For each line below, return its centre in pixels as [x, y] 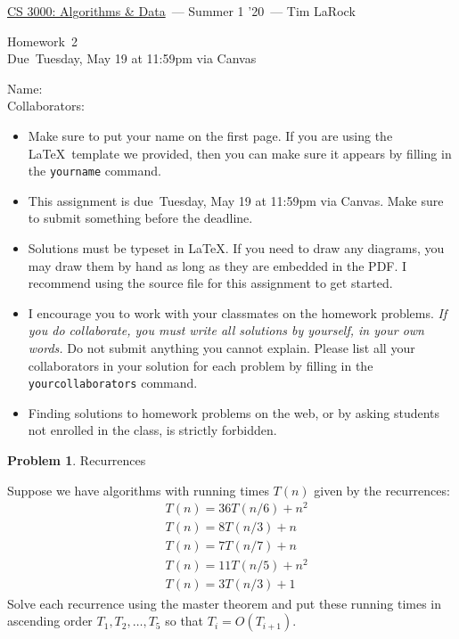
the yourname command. [94, 171]
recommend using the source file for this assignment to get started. [210, 283]
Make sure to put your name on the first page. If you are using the [210, 135]
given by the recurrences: [382, 490]
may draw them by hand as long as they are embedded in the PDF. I [217, 265]
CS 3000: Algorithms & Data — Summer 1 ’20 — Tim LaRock [181, 11]
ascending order [50, 621]
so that [184, 621]
